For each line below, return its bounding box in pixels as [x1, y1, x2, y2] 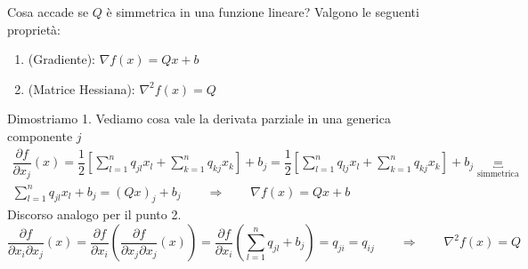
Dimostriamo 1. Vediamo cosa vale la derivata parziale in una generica [7, 109, 391, 128]
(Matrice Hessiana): [28, 79, 135, 98]
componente [7, 126, 73, 145]
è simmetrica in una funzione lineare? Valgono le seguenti [106, 3, 419, 20]
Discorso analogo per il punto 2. [7, 205, 182, 224]
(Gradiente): [28, 50, 96, 68]
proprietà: [7, 20, 61, 38]
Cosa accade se [7, 3, 89, 20]
